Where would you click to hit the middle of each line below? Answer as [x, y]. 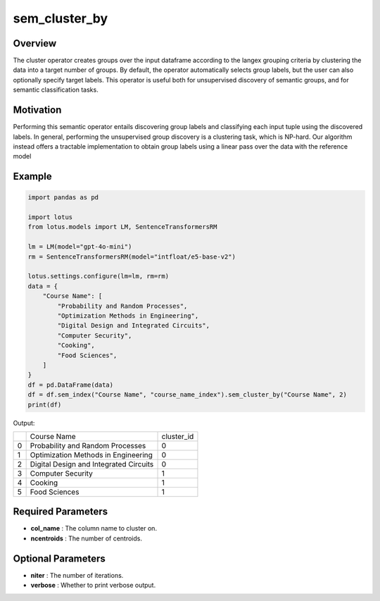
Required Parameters [61, 512]
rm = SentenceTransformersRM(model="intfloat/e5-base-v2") [132, 256]
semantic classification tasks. [56, 90]
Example [32, 176]
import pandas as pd [63, 198]
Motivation [37, 110]
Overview [35, 43]
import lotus [50, 217]
